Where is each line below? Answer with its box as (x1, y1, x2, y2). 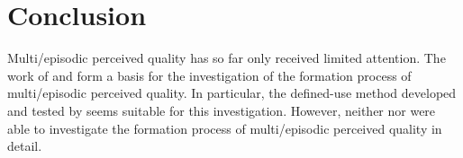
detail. (7, 136, 42, 155)
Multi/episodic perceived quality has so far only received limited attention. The (7, 48, 446, 67)
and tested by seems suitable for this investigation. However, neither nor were (7, 101, 436, 119)
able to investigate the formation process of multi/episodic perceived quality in (7, 118, 442, 137)
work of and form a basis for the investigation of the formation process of (7, 66, 412, 84)
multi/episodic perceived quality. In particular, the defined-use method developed (7, 83, 457, 102)
